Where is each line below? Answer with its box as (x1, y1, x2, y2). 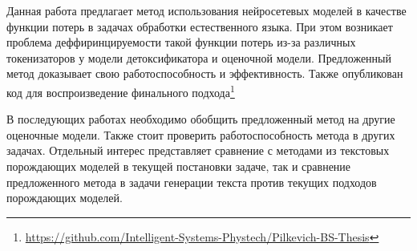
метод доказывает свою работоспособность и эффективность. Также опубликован (6, 65, 403, 82)
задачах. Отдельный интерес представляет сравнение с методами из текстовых (6, 142, 390, 159)
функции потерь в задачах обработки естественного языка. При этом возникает (6, 18, 393, 34)
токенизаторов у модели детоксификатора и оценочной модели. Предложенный (6, 49, 392, 66)
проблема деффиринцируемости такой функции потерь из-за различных (6, 34, 356, 51)
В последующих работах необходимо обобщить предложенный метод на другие (6, 111, 395, 128)
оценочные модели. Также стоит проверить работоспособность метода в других (6, 126, 395, 143)
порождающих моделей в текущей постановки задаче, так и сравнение (6, 158, 351, 174)
